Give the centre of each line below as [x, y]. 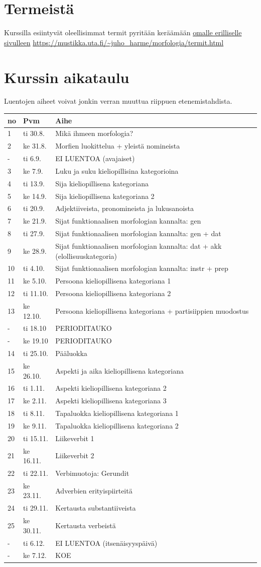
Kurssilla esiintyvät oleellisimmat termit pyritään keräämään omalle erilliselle [123, 32]
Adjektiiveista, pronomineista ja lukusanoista [124, 208]
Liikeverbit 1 [75, 438]
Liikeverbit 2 [75, 455]
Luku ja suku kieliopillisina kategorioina [117, 170]
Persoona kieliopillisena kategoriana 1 [113, 281]
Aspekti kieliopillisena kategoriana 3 [111, 401]
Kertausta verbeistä [86, 525]
